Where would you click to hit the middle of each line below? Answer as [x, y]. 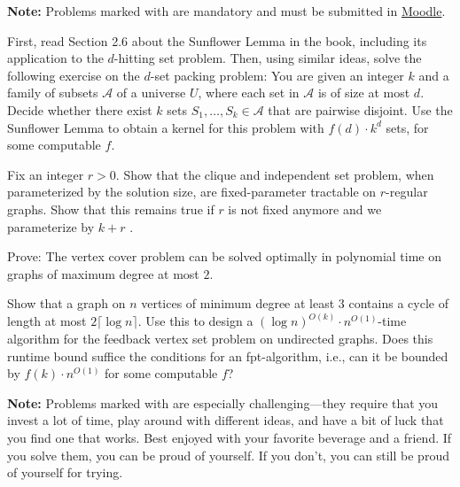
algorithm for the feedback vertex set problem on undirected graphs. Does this [220, 338]
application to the [55, 58]
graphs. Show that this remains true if [111, 209]
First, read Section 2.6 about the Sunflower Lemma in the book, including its [217, 40]
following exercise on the [74, 75]
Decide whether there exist [80, 109]
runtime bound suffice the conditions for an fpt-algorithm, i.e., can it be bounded [228, 356]
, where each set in [249, 93]
